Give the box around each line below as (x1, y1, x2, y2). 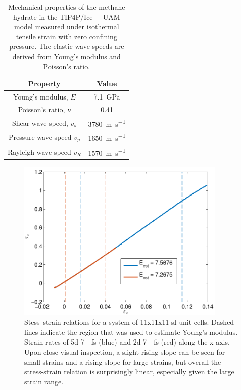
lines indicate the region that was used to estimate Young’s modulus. (24, 326, 238, 337)
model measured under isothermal (14, 21, 119, 32)
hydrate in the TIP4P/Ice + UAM (13, 11, 120, 22)
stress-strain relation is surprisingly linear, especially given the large (24, 366, 234, 377)
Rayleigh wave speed (8, 146, 71, 157)
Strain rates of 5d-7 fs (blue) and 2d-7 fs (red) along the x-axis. (24, 336, 230, 347)
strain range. (24, 376, 64, 386)
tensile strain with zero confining (16, 31, 117, 41)
